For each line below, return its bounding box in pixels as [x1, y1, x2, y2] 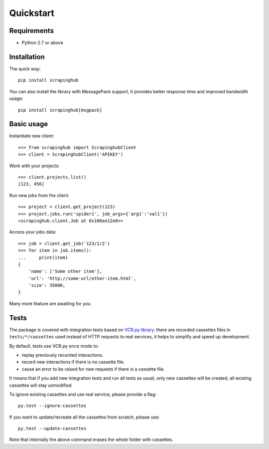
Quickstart [9, 7, 55, 18]
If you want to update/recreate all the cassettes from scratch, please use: [9, 414, 160, 420]
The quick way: [9, 65, 41, 72]
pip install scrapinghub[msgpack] [18, 107, 102, 113]
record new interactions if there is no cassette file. [21, 359, 125, 365]
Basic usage [9, 120, 48, 128]
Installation [9, 52, 45, 61]
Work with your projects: [9, 163, 60, 169]
